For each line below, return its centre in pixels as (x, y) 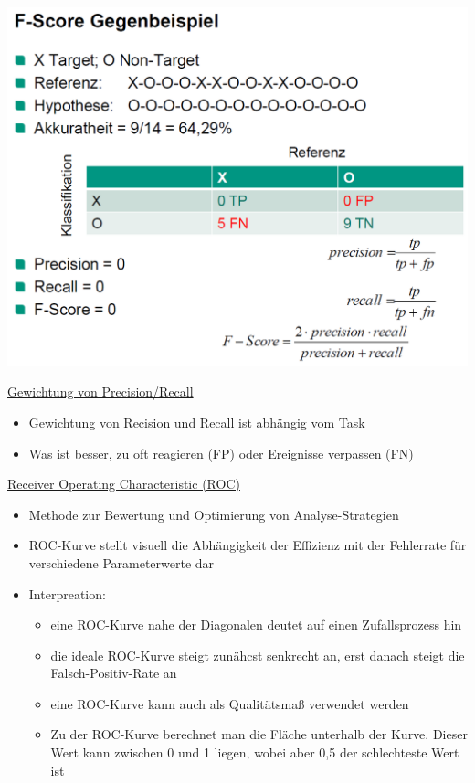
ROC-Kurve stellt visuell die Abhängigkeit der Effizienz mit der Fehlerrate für (248, 545)
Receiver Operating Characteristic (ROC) (124, 484)
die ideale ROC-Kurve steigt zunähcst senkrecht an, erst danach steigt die (258, 655)
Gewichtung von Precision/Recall (100, 391)
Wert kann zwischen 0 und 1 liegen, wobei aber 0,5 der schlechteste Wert (255, 752)
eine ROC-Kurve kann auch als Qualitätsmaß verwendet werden (230, 703)
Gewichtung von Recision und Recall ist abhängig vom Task (197, 422)
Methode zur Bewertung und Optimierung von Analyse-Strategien (214, 514)
